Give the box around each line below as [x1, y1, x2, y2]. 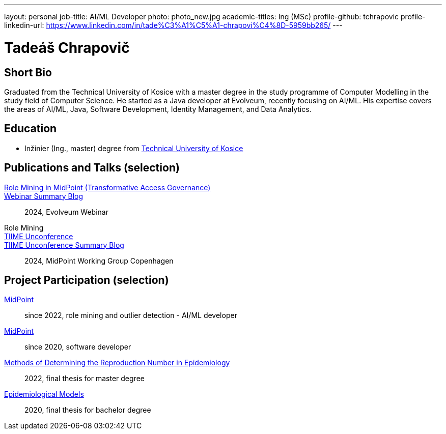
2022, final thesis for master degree [24, 374, 145, 383]
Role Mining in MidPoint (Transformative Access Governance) [4, 183, 211, 192]
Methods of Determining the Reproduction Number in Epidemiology [4, 358, 230, 367]
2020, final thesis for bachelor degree [24, 406, 151, 415]
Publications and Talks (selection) [4, 161, 180, 175]
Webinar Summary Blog [4, 191, 83, 200]
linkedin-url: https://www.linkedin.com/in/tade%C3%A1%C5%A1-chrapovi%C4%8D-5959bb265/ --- [4, 21, 343, 30]
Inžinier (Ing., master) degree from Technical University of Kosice [24, 143, 243, 153]
